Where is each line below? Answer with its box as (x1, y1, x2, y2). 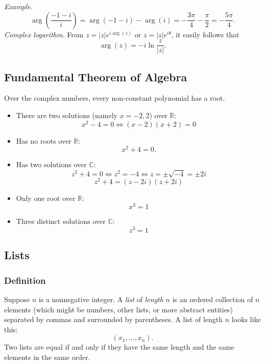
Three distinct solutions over (16, 216, 106, 226)
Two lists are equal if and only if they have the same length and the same (4, 342, 234, 352)
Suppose (4, 293, 30, 304)
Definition (4, 274, 46, 286)
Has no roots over (16, 135, 71, 146)
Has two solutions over (16, 159, 87, 170)
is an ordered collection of (172, 293, 253, 304)
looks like (231, 314, 261, 325)
